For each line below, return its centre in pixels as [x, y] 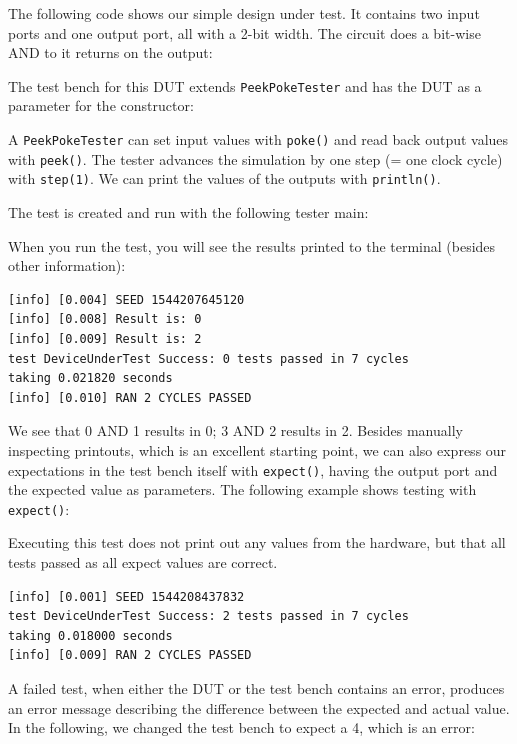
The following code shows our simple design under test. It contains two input [244, 13]
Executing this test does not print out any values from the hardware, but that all [257, 542]
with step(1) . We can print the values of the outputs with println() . [224, 178]
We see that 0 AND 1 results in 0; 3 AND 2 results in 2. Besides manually [235, 430]
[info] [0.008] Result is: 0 [105, 319]
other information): [67, 265]
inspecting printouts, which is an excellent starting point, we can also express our [257, 449]
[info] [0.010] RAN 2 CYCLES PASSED [130, 397]
